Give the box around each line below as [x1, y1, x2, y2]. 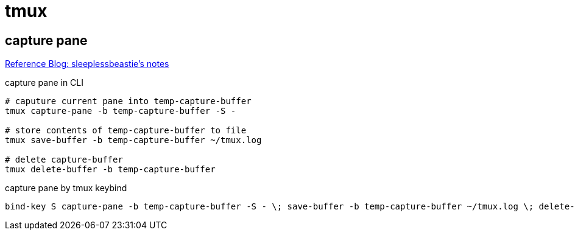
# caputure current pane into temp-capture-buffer [5, 96, 252, 107]
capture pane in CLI [5, 77, 84, 88]
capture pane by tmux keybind [5, 183, 127, 194]
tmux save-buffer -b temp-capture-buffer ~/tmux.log [5, 135, 262, 146]
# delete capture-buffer [5, 155, 123, 165]
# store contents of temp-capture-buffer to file [5, 125, 247, 136]
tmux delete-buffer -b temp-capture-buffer [5, 164, 216, 175]
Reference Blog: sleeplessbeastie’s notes [5, 58, 169, 69]
